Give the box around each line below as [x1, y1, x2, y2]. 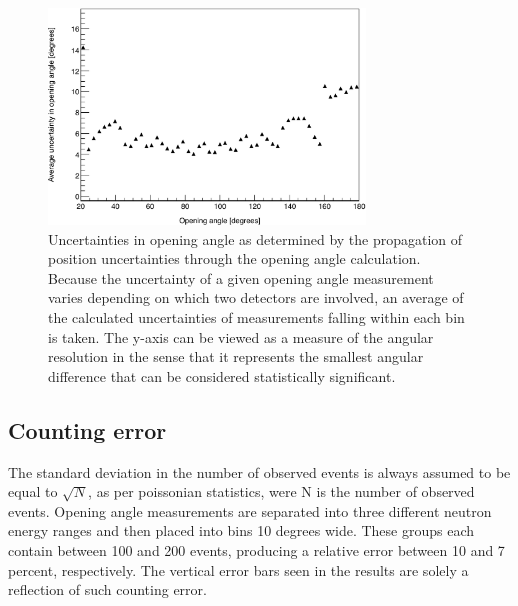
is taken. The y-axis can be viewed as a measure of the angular [48, 326, 434, 347]
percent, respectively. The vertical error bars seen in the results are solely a [8, 559, 469, 580]
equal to [8, 481, 58, 502]
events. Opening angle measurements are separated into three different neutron [8, 500, 492, 521]
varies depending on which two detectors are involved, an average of [48, 287, 464, 308]
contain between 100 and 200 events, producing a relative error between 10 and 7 [8, 539, 505, 560]
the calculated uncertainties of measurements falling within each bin [48, 307, 465, 328]
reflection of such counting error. [8, 579, 207, 600]
